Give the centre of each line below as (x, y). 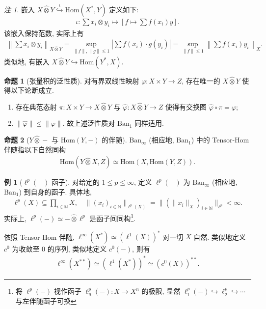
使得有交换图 (186, 106)
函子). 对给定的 (75, 182)
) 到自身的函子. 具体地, (55, 191)
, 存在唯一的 (201, 80)
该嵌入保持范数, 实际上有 (44, 33)
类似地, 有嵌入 (27, 61)
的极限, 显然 (161, 291)
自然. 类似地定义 (220, 237)
